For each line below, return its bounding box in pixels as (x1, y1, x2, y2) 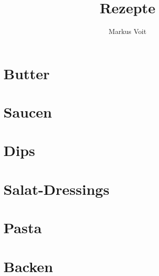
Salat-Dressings (3, 179, 110, 199)
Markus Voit (108, 26, 147, 36)
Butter (3, 63, 50, 83)
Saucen (3, 102, 52, 122)
